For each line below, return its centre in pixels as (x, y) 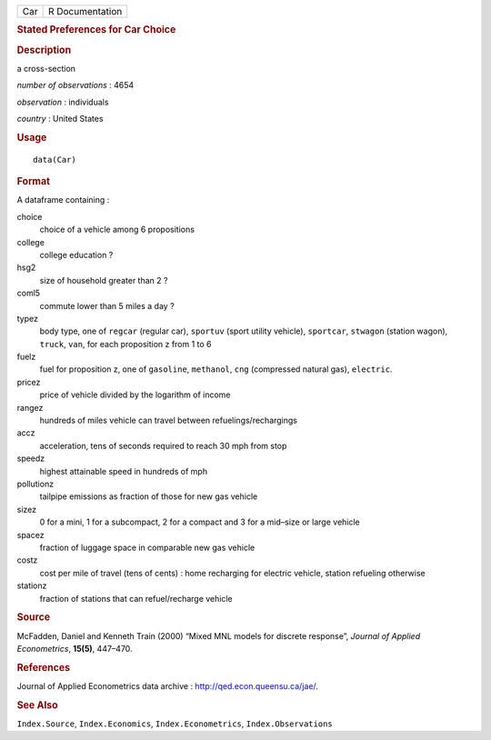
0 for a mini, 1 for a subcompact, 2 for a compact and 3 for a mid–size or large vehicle (200, 522)
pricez (29, 382)
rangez (30, 407)
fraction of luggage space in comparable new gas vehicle (147, 547)
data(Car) (55, 160)
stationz (32, 585)
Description (44, 50)
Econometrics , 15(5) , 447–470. (75, 648)
